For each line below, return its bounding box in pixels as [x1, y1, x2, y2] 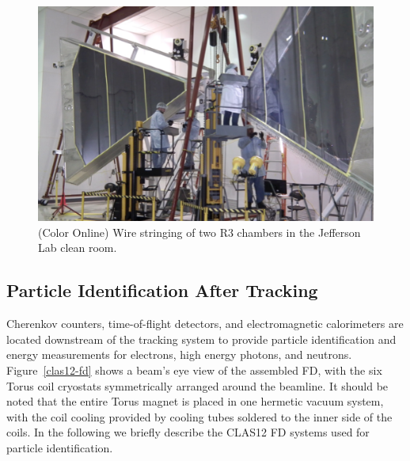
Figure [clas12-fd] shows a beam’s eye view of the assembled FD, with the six [6, 361, 382, 378]
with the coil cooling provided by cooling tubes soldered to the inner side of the [6, 408, 393, 425]
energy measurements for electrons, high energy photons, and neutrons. [6, 346, 352, 363]
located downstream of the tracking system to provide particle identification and [6, 330, 397, 347]
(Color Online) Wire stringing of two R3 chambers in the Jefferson [38, 223, 361, 240]
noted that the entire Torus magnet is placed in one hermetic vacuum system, [6, 393, 384, 410]
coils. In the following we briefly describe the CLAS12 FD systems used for [6, 424, 370, 440]
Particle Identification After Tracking [6, 278, 318, 303]
